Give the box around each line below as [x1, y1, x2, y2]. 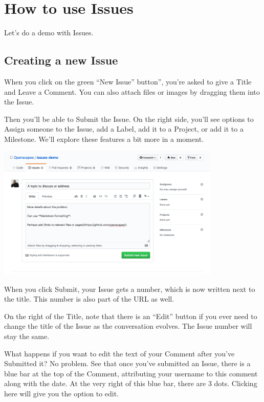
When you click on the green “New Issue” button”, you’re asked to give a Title [4, 76, 252, 87]
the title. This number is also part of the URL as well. [4, 293, 174, 304]
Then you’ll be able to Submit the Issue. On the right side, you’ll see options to [4, 113, 254, 124]
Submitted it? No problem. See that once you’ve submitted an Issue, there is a [4, 358, 251, 369]
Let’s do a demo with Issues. [4, 27, 94, 38]
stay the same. [4, 331, 50, 342]
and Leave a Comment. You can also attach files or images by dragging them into [4, 86, 260, 97]
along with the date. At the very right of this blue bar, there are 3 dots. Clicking [4, 378, 257, 389]
